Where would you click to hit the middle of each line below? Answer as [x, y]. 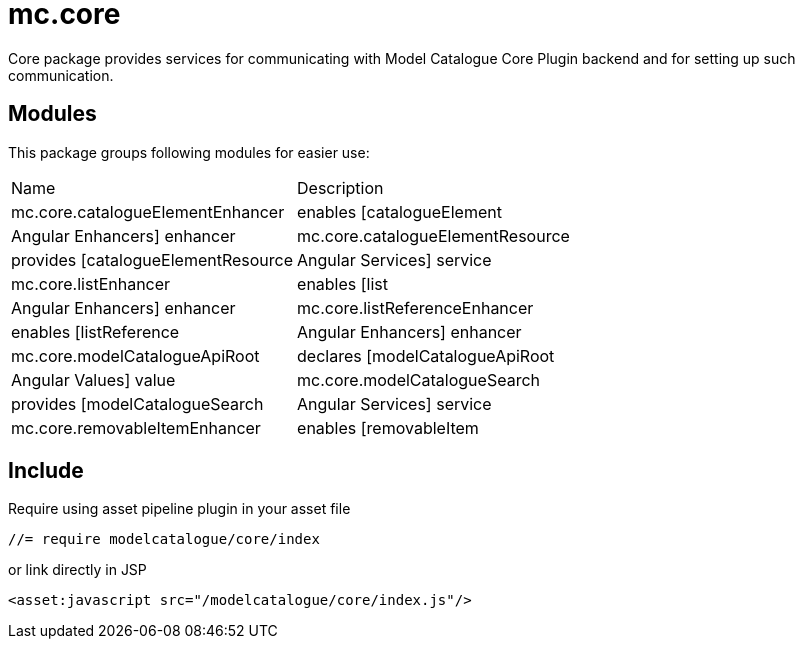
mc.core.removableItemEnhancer [136, 427]
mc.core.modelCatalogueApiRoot [135, 355]
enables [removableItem [388, 427]
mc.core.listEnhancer [91, 283]
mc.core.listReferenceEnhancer [415, 307]
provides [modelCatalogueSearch [137, 403]
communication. [61, 75]
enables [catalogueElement [399, 211]
